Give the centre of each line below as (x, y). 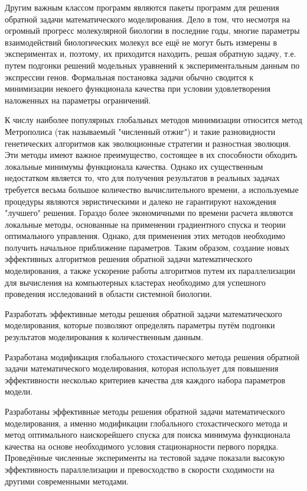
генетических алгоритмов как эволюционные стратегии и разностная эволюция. (148, 143)
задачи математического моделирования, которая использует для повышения (142, 368)
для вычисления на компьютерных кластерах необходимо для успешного (135, 282)
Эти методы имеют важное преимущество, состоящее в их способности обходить (151, 155)
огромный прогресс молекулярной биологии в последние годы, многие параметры (152, 30)
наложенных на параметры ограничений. (78, 100)
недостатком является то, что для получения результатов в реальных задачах (142, 178)
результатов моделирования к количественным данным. (104, 337)
